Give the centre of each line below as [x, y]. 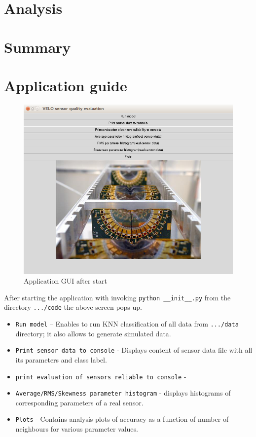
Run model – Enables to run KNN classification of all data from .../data [127, 324]
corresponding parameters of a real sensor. [79, 402]
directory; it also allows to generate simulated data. [93, 333]
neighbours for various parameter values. [77, 429]
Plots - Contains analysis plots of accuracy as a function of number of [122, 419]
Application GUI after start [66, 281]
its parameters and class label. [61, 359]
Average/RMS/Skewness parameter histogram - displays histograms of [123, 393]
